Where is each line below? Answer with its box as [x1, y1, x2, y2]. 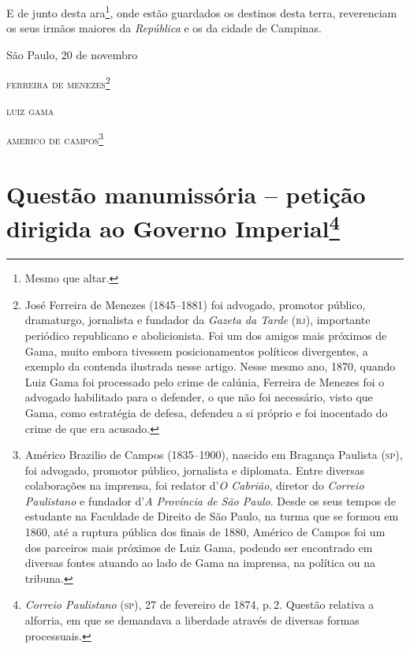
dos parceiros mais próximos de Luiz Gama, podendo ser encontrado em [24, 539, 373, 555]
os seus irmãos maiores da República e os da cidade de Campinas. [6, 20, 322, 36]
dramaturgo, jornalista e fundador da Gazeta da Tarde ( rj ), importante [24, 311, 371, 328]
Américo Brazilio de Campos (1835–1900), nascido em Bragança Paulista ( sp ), [24, 446, 403, 463]
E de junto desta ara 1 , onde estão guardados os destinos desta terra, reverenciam [6, 2, 397, 21]
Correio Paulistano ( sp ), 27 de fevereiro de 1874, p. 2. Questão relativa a [24, 596, 375, 613]
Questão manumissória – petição [6, 177, 366, 210]
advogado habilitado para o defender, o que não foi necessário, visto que [24, 389, 373, 405]
